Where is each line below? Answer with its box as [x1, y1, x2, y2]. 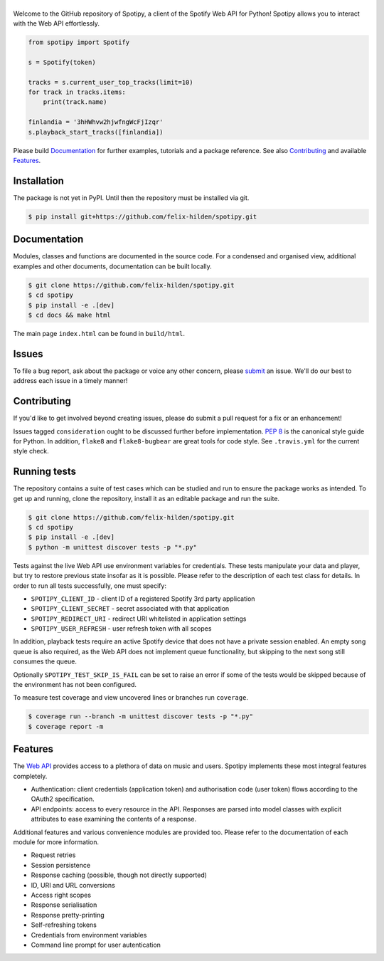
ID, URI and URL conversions [31, 881, 115, 889]
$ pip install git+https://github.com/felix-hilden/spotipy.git [28, 212, 257, 221]
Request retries [31, 851, 76, 859]
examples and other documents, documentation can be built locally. [13, 262, 213, 271]
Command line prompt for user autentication [31, 940, 161, 949]
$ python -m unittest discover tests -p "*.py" [28, 543, 197, 551]
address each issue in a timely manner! [13, 377, 128, 385]
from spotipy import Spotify [28, 38, 130, 46]
